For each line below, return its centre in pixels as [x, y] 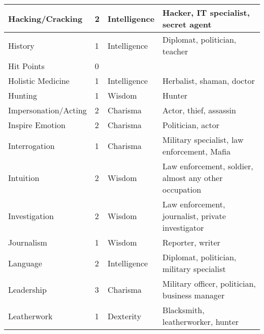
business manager [194, 295]
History [21, 45]
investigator [183, 227]
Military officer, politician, [209, 283]
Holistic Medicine [39, 81]
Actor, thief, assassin [199, 110]
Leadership [27, 289]
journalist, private [194, 216]
